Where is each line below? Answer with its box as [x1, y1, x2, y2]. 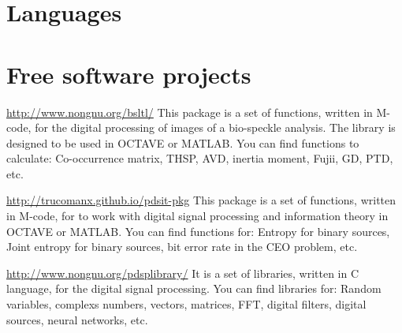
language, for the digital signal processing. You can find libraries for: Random [6, 280, 382, 297]
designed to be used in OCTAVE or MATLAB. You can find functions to [6, 134, 359, 151]
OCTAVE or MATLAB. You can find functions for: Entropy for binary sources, [6, 223, 390, 239]
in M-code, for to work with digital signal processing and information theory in [6, 208, 389, 224]
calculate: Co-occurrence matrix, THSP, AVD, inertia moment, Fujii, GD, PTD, [6, 150, 393, 166]
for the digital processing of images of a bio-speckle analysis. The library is [35, 119, 396, 136]
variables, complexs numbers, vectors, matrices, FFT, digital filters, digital [6, 296, 367, 312]
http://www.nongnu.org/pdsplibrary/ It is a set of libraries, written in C [6, 264, 359, 281]
